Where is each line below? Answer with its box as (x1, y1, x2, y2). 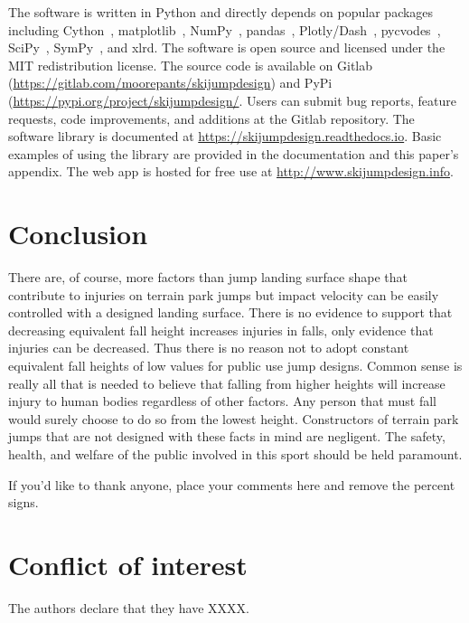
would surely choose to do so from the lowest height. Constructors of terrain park (8, 409, 459, 428)
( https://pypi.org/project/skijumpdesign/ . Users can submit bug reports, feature (8, 90, 456, 109)
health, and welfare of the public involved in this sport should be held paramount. (8, 445, 463, 463)
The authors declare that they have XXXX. (8, 598, 249, 617)
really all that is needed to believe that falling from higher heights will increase (8, 373, 446, 392)
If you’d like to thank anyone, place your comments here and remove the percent (8, 475, 455, 494)
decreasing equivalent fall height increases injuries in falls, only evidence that (8, 320, 434, 339)
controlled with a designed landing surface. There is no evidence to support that (8, 303, 453, 322)
